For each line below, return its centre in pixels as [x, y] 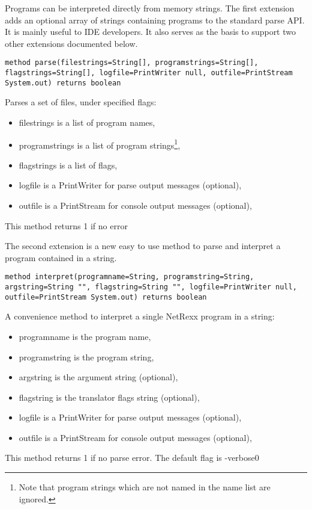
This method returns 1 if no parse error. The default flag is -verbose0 [132, 458]
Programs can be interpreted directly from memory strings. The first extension [150, 8]
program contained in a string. [61, 257]
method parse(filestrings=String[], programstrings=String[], [132, 63]
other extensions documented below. [71, 43]
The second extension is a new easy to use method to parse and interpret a [143, 246]
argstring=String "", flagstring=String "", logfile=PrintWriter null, [151, 287]
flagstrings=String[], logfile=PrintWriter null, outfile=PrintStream [149, 73]
